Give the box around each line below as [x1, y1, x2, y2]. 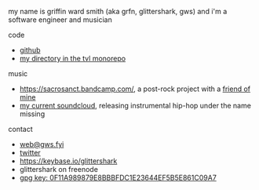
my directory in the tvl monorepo [19, 54, 126, 63]
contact [8, 125, 33, 133]
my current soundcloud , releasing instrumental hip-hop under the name [19, 101, 251, 110]
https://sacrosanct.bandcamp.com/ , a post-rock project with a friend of [19, 84, 251, 93]
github [19, 46, 41, 54]
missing [19, 109, 46, 119]
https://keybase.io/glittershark [19, 156, 118, 166]
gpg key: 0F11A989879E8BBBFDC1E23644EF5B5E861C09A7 [19, 173, 217, 182]
